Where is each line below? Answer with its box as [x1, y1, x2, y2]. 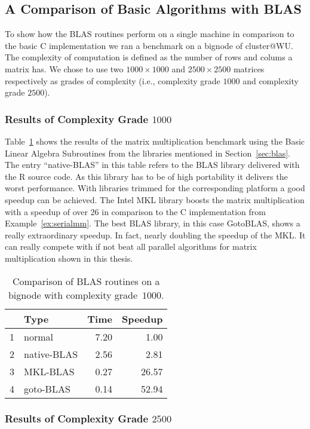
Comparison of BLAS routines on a [12, 274, 160, 288]
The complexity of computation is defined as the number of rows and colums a [5, 51, 293, 63]
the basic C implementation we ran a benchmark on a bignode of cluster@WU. [5, 39, 293, 51]
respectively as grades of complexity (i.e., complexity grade [5, 74, 220, 87]
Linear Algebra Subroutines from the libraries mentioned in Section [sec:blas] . [5, 146, 290, 159]
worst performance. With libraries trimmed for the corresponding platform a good [5, 182, 305, 194]
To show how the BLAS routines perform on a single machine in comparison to [5, 27, 294, 40]
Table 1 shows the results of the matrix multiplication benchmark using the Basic [5, 134, 305, 147]
